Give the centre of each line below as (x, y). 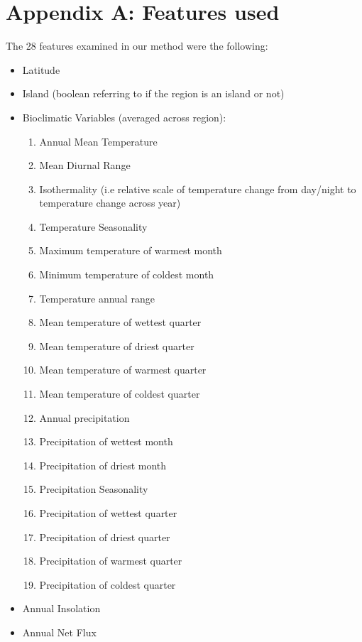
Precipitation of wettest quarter (108, 513)
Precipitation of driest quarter (105, 537)
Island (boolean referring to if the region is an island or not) (153, 93)
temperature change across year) (110, 203)
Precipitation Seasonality (94, 489)
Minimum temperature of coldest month (127, 274)
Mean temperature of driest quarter (117, 346)
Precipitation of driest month (103, 465)
